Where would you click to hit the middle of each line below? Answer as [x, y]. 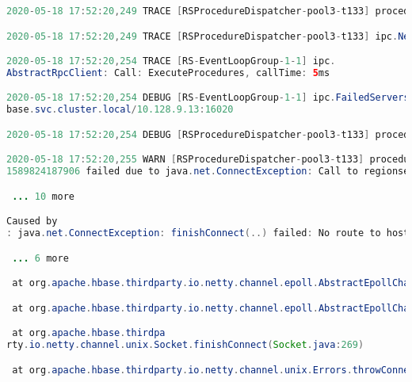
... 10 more [43, 196]
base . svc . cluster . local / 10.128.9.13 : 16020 [120, 110]
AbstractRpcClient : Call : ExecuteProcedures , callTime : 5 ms [168, 73]
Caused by [32, 222]
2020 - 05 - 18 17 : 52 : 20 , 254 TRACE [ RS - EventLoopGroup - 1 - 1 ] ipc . [171, 61]
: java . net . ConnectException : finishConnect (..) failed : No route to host [208, 233]
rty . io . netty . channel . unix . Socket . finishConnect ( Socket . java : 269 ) [185, 345]
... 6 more [40, 258]
